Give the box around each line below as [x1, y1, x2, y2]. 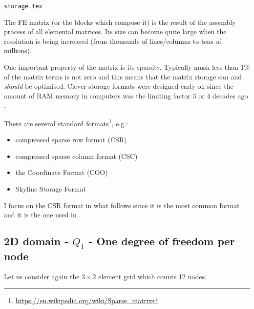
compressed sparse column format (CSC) [15, 151, 138, 161]
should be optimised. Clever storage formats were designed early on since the [4, 81, 233, 91]
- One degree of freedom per [88, 233, 235, 249]
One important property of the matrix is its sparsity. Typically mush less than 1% [4, 62, 250, 72]
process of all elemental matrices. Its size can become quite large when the [4, 26, 227, 37]
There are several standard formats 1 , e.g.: [4, 117, 128, 128]
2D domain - [4, 233, 69, 249]
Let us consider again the [4, 271, 80, 282]
